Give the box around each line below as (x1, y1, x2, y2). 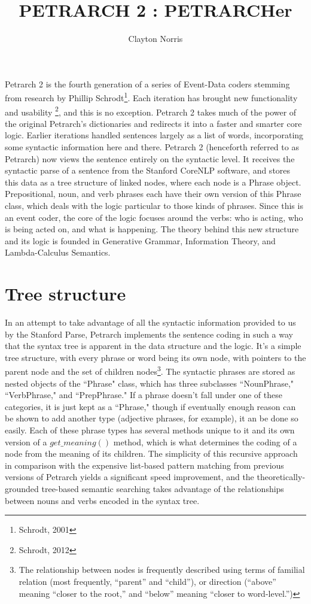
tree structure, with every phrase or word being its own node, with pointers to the (5, 351, 306, 363)
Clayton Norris (128, 32, 183, 45)
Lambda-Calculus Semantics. (5, 246, 111, 259)
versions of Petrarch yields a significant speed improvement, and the (5, 471, 254, 483)
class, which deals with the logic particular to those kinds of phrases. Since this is (5, 199, 303, 211)
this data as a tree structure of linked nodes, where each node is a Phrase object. (5, 175, 301, 188)
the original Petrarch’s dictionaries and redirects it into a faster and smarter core (5, 117, 302, 129)
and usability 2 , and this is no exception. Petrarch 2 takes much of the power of (5, 104, 297, 118)
